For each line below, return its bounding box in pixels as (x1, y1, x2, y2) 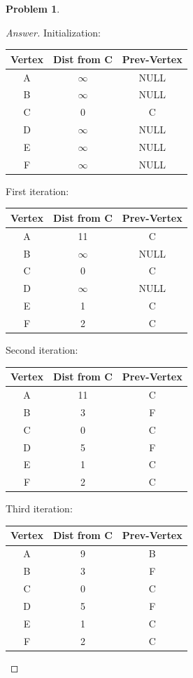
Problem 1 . (6, 1, 60, 15)
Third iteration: (6, 501, 73, 516)
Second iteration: (6, 343, 78, 357)
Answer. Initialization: (6, 25, 101, 39)
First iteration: (6, 183, 69, 198)
